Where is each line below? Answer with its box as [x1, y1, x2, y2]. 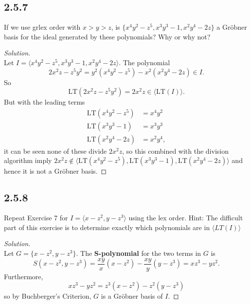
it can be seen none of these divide [4, 145, 107, 156]
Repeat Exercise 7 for [4, 213, 68, 223]
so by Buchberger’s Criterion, [4, 291, 91, 301]
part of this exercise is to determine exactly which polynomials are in [4, 222, 210, 232]
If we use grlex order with [4, 22, 81, 32]
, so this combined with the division [122, 145, 229, 156]
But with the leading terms [4, 97, 85, 107]
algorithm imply [4, 155, 52, 165]
